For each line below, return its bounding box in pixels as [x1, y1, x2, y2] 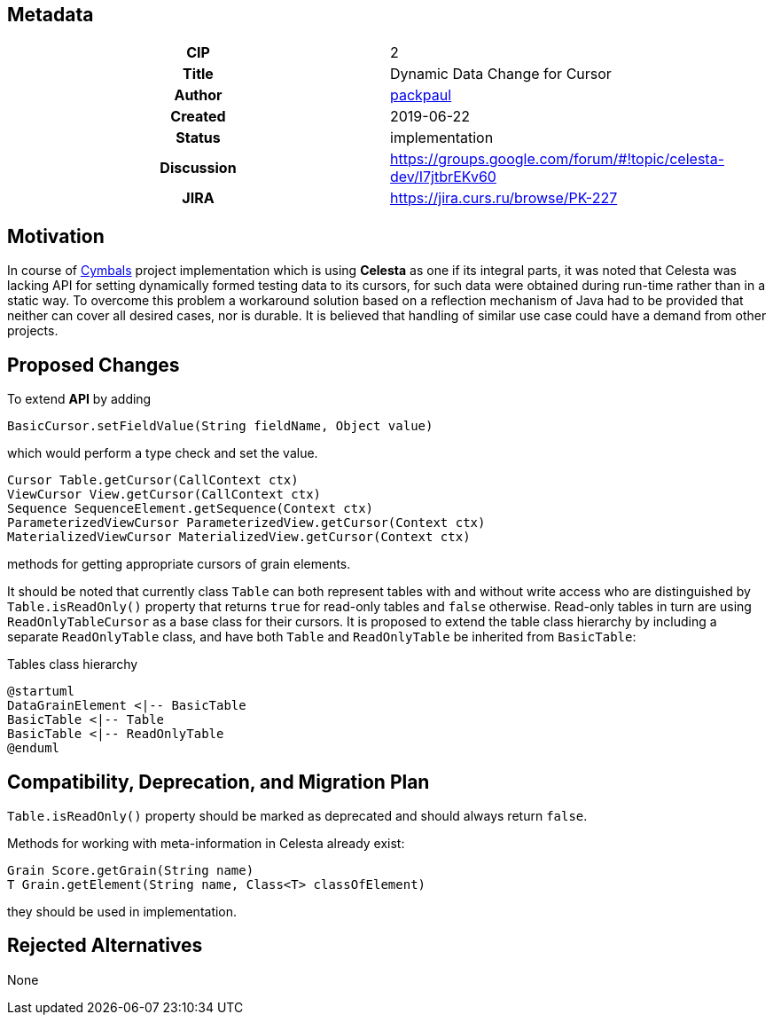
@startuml [7, 684, 74, 699]
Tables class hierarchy [7, 656, 138, 672]
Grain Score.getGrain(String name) [7, 862, 254, 877]
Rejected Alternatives [7, 934, 203, 957]
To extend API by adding [7, 391, 152, 407]
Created [170, 107, 226, 126]
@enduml [7, 741, 60, 756]
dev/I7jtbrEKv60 [390, 168, 496, 186]
